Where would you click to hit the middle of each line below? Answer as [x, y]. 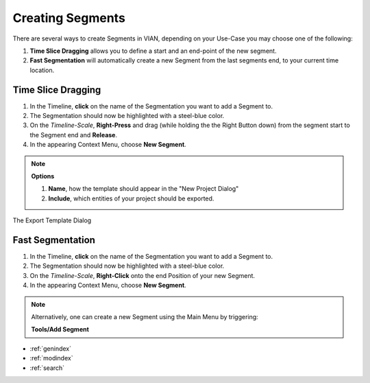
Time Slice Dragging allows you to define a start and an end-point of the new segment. [153, 51]
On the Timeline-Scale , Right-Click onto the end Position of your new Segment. [143, 275]
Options [43, 176]
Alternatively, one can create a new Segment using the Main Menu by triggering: [145, 317]
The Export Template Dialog [52, 220]
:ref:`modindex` [51, 358]
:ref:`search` [47, 368]
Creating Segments [69, 18]
